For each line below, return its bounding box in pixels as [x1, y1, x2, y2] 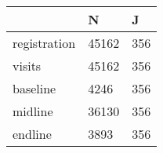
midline [13, 102, 53, 120]
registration [13, 34, 76, 52]
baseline [13, 79, 56, 97]
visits [13, 56, 42, 75]
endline [13, 125, 52, 143]
